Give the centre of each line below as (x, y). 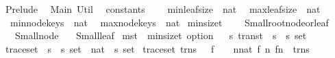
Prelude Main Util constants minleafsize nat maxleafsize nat (163, 9)
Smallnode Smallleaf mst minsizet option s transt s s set (161, 35)
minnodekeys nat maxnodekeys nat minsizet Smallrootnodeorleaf (169, 22)
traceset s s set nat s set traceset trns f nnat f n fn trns (157, 48)
